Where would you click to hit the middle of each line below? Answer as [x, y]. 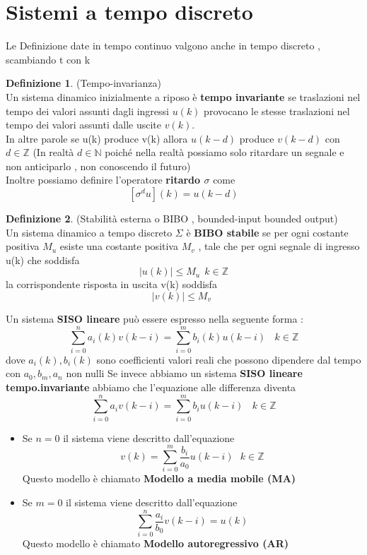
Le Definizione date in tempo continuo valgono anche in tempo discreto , [163, 46]
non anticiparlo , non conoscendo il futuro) [98, 166]
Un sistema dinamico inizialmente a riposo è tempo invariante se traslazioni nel [183, 96]
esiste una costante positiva [119, 246]
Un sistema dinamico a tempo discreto [89, 232]
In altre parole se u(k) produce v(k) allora [97, 138]
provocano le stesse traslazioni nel [277, 111]
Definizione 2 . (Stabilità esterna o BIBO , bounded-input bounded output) [172, 219]
